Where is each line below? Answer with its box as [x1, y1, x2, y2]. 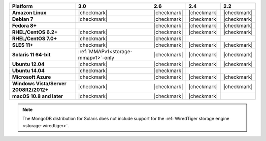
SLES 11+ [12, 42, 33, 48]
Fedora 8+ [12, 22, 37, 29]
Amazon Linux [12, 9, 47, 16]
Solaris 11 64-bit [12, 51, 51, 58]
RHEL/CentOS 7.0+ [12, 35, 57, 42]
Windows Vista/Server [12, 80, 66, 87]
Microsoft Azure [12, 74, 51, 80]
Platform [12, 3, 33, 9]
